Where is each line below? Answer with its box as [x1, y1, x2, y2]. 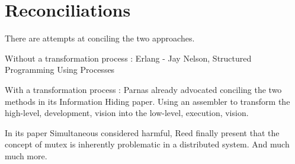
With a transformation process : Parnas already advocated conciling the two [5, 83, 282, 95]
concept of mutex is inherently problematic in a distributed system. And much [5, 138, 290, 150]
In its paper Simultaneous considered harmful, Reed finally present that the [5, 126, 280, 139]
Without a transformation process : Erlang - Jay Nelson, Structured [5, 52, 252, 64]
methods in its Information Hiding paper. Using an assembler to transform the [5, 95, 290, 107]
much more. [5, 149, 47, 162]
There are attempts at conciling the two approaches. [5, 32, 195, 44]
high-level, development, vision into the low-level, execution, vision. [5, 107, 249, 119]
